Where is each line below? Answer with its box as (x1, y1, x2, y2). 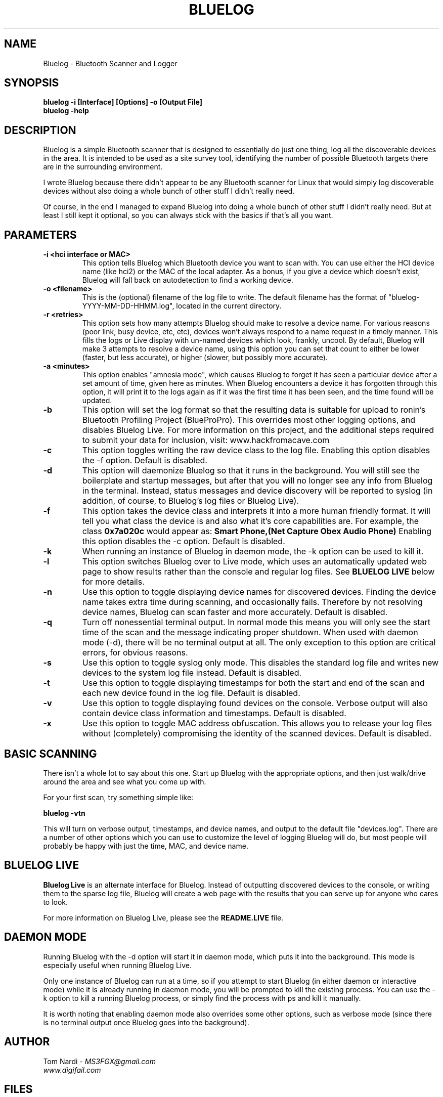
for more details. (82, 577, 145, 587)
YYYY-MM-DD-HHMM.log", (82, 301, 174, 311)
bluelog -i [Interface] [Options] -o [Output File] (43, 98, 203, 107)
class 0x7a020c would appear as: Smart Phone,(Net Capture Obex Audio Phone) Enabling (82, 526, 431, 537)
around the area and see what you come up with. (43, 777, 206, 786)
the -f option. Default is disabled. (82, 455, 207, 466)
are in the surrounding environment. (43, 162, 163, 171)
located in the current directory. (176, 301, 282, 311)
